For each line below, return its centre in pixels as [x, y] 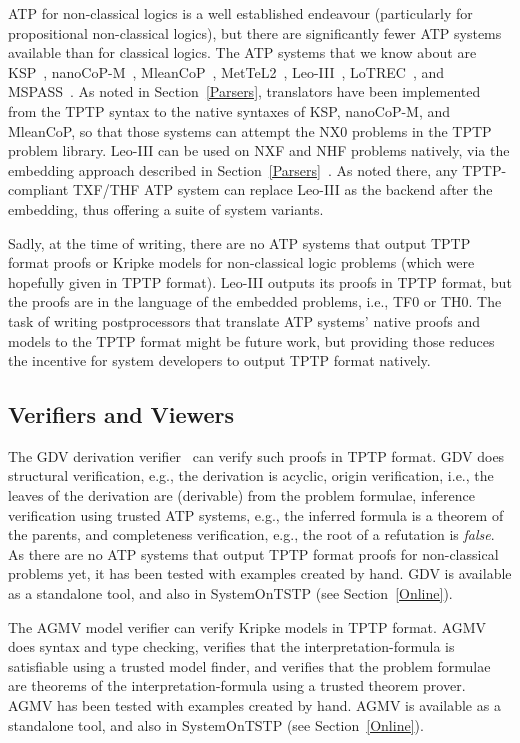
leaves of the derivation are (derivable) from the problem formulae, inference [242, 495]
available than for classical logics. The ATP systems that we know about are [242, 52]
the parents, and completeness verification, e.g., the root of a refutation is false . [251, 534]
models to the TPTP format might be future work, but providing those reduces [251, 340]
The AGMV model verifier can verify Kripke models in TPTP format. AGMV [247, 626]
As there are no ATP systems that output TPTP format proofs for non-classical [253, 553]
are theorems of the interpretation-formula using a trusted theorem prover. [237, 685]
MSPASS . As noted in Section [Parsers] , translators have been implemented [244, 91]
